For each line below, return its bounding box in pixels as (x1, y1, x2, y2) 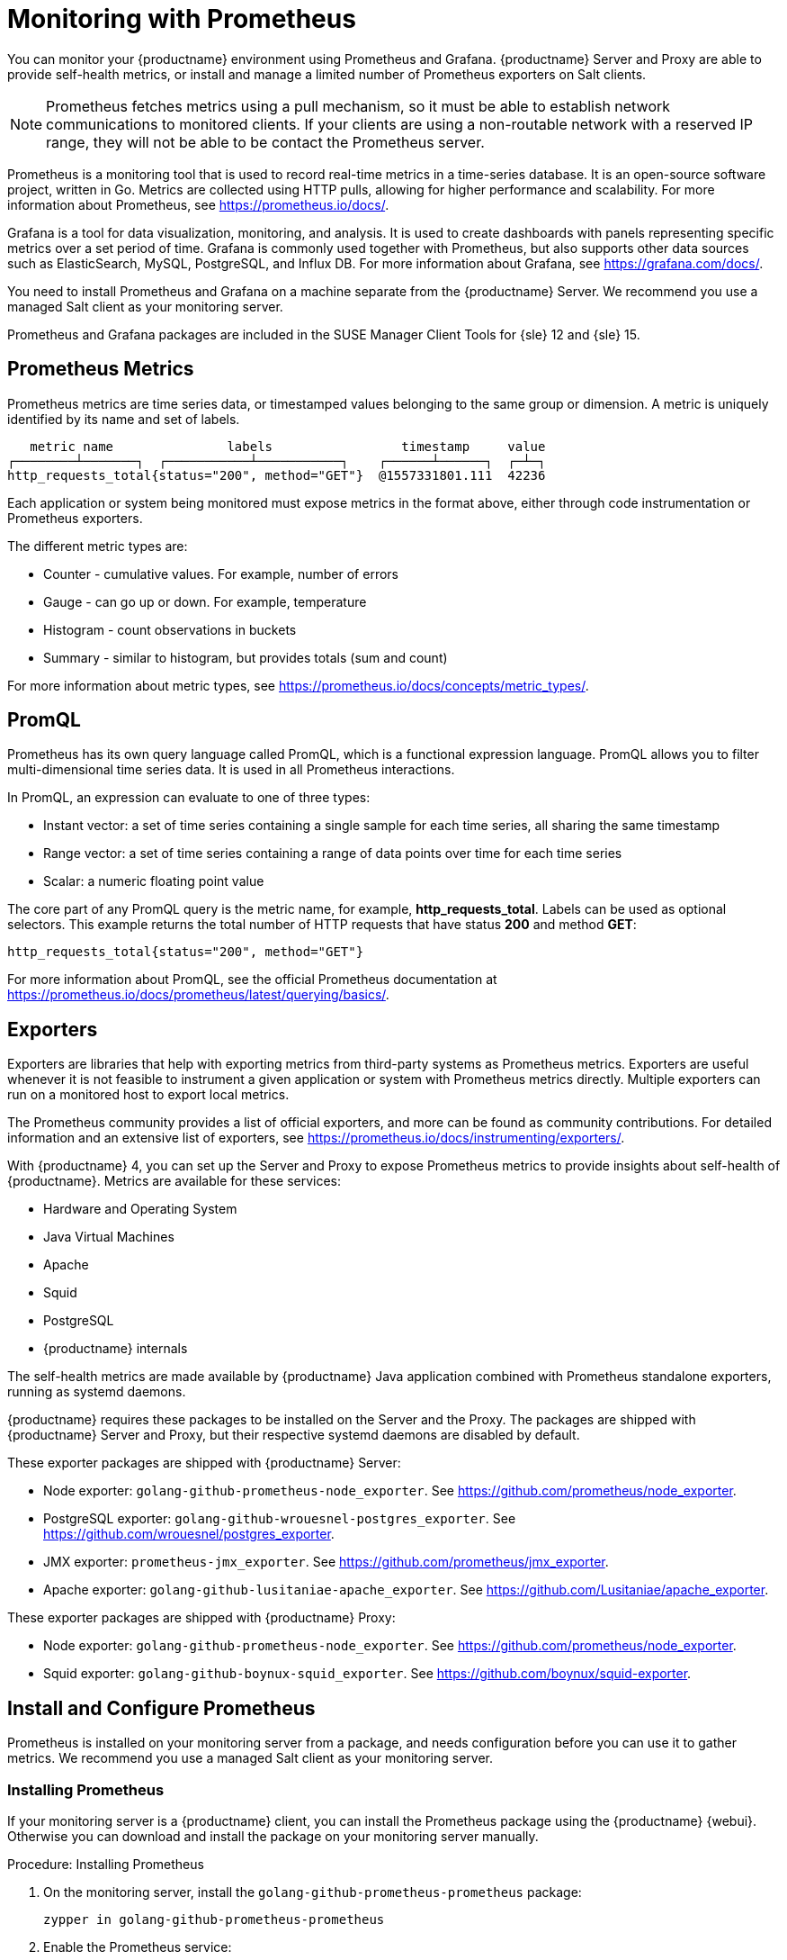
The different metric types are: (7, 537, 188, 554)
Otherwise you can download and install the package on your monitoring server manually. (7, 1828, 539, 1844)
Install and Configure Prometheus (7, 1696, 316, 1720)
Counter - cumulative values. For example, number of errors (43, 565, 398, 582)
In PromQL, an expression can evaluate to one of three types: (7, 790, 371, 806)
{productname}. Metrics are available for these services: (7, 1173, 342, 1189)
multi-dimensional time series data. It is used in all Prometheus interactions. (7, 762, 455, 778)
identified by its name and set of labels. (7, 411, 240, 427)
